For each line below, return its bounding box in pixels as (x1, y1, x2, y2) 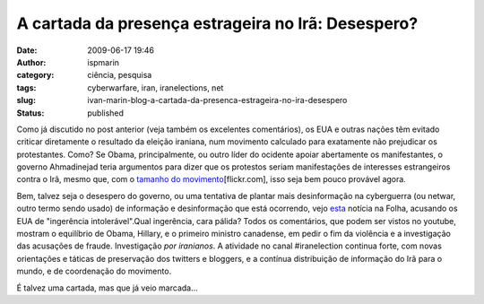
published (87, 108, 125, 118)
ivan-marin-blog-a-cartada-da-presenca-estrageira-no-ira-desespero (87, 95, 348, 106)
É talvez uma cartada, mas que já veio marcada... (16, 282, 199, 293)
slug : (16, 95, 36, 106)
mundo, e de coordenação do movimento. (16, 265, 172, 277)
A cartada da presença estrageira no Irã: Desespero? (16, 13, 419, 33)
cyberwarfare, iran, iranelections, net (87, 82, 224, 93)
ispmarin (87, 56, 120, 67)
